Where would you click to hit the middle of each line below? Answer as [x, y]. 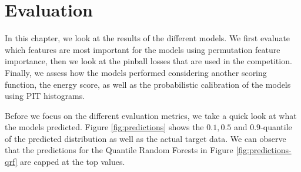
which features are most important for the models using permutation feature [143, 49]
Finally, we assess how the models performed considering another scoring [136, 72]
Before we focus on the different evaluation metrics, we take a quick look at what [151, 115]
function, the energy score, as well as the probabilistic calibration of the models [148, 84]
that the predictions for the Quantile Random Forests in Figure [119, 150]
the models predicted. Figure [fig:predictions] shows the [104, 127]
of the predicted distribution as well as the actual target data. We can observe [146, 138]
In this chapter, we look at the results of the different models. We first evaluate [148, 38]
